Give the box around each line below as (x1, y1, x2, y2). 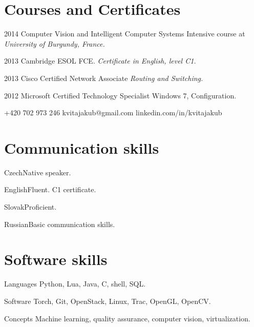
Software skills (4, 249, 108, 270)
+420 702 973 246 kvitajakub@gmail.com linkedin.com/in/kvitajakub (4, 107, 222, 118)
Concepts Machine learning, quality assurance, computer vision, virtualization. (4, 313, 250, 323)
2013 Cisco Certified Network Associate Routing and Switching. (4, 72, 203, 83)
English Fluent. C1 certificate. (4, 184, 96, 195)
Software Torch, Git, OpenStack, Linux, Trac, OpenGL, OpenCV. (4, 295, 211, 306)
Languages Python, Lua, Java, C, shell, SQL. (4, 278, 146, 289)
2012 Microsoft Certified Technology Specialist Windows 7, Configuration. (4, 90, 237, 100)
